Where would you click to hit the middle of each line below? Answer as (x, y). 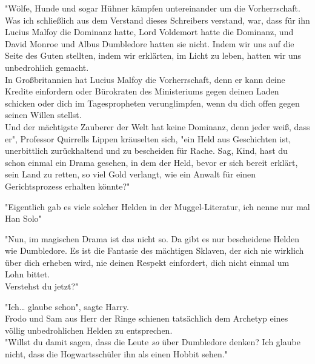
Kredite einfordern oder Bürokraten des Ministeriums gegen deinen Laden (142, 91)
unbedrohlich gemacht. (47, 67)
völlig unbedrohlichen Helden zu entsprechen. (89, 330)
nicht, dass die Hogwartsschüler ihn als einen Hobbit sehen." (116, 354)
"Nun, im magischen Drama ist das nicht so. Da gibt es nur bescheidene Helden (152, 238)
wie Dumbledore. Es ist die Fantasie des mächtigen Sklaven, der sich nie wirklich (154, 250)
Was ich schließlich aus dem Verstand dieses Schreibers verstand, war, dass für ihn (157, 20)
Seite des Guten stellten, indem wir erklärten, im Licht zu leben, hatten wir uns (153, 55)
